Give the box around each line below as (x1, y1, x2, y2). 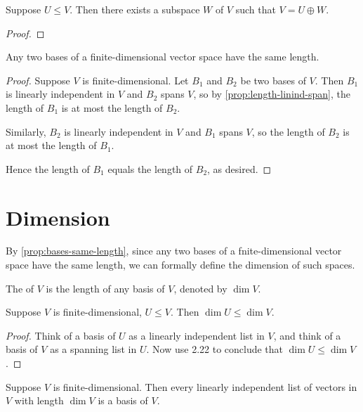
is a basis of (98, 393, 148, 408)
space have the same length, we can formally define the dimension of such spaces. (6, 257, 355, 272)
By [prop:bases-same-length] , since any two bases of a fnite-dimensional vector (6, 243, 342, 258)
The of (6, 281, 34, 295)
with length (14, 393, 64, 408)
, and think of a (273, 328, 341, 342)
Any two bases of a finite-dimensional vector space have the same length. (6, 49, 319, 64)
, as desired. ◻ (207, 161, 272, 176)
